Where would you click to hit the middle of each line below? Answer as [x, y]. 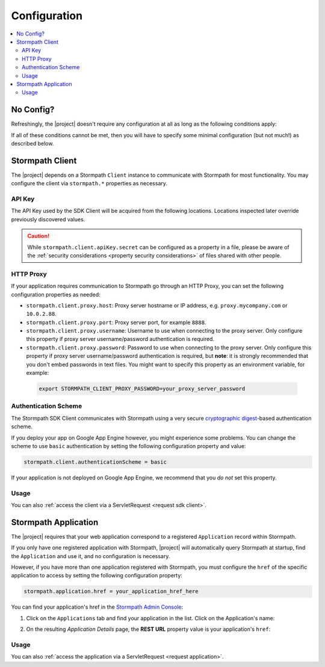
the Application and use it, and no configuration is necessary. [91, 556]
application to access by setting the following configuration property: [97, 576]
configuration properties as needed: [56, 294]
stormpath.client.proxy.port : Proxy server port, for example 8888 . [116, 322]
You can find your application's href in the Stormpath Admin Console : [97, 607]
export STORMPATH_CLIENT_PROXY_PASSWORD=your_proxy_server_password [142, 389]
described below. [32, 143]
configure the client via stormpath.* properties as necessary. [89, 183]
